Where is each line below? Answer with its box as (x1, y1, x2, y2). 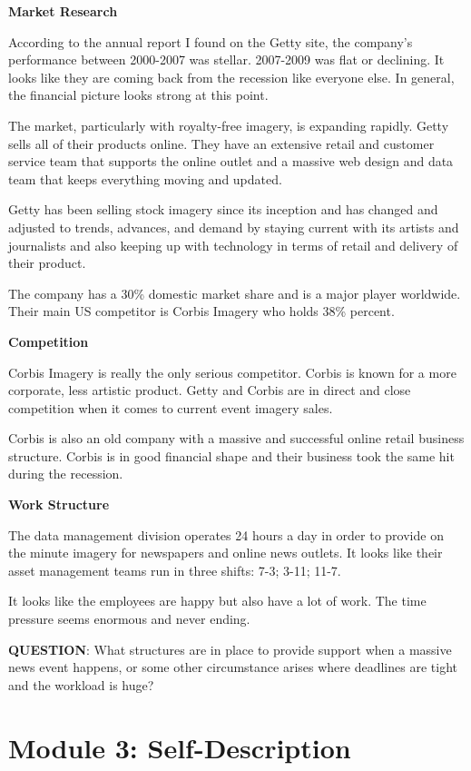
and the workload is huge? (8, 675, 154, 694)
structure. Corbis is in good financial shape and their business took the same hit (8, 446, 455, 465)
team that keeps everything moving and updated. (8, 169, 282, 188)
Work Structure (8, 495, 110, 514)
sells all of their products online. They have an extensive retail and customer (8, 133, 435, 153)
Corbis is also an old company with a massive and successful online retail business (8, 429, 465, 448)
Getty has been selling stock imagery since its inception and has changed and (8, 200, 438, 219)
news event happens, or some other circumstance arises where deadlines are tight (8, 657, 457, 677)
